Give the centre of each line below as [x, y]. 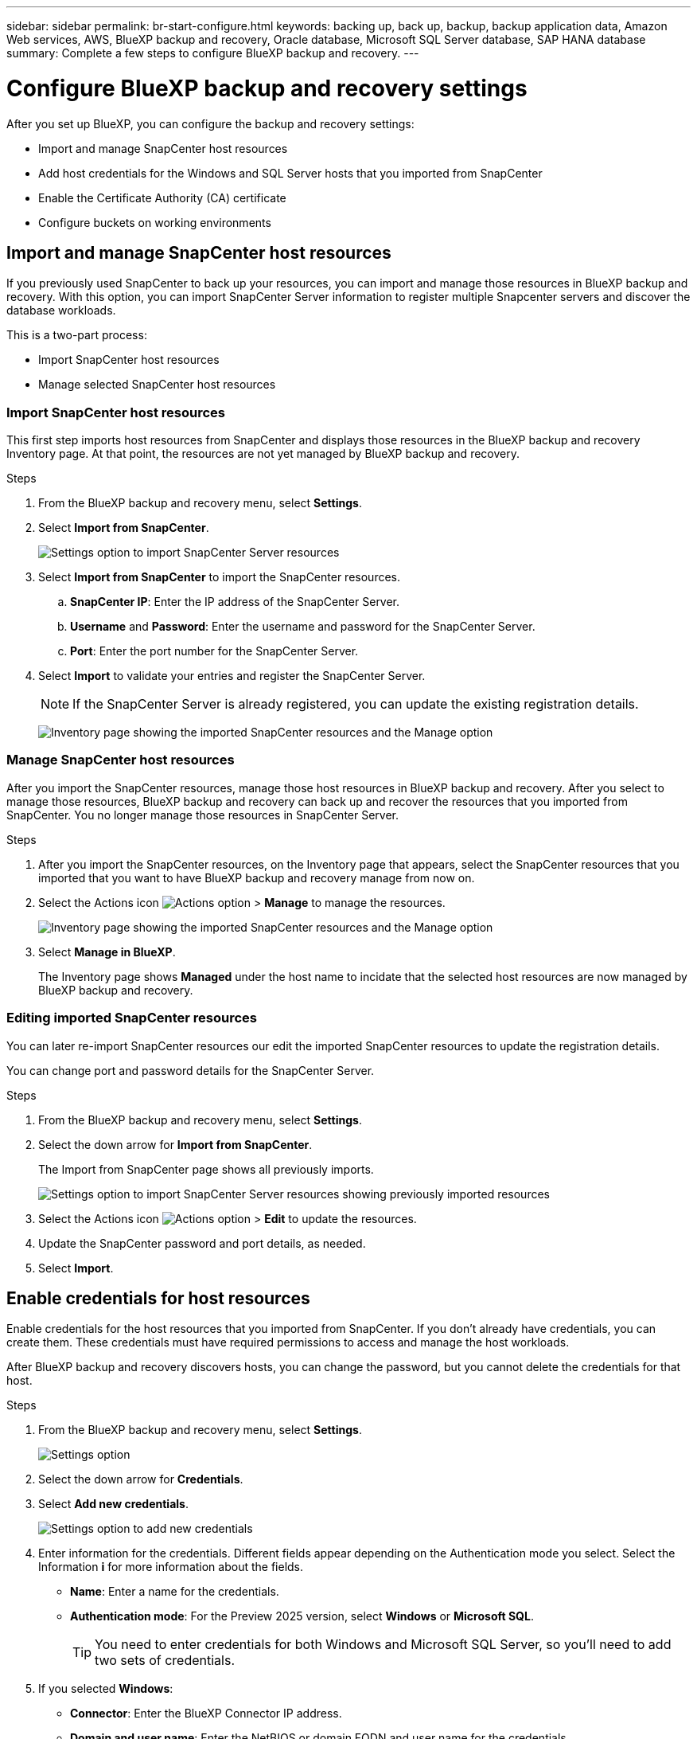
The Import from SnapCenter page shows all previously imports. [206, 1169]
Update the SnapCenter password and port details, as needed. [202, 1243]
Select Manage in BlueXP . [107, 952]
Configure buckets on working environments [155, 222]
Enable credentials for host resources [158, 1299]
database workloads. [61, 311]
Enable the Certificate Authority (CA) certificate [162, 197]
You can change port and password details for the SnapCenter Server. [191, 1070]
